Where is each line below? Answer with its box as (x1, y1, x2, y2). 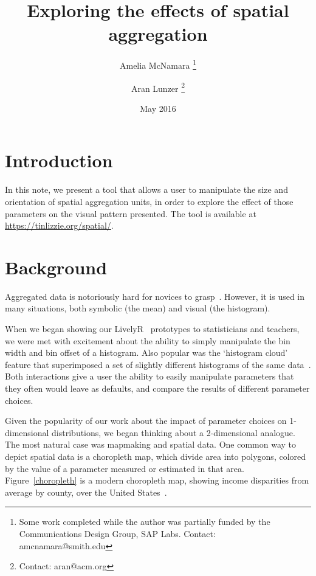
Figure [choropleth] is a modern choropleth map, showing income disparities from (5, 474, 309, 487)
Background (5, 254, 108, 279)
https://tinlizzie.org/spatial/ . (5, 219, 114, 232)
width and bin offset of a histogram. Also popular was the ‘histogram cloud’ (5, 346, 288, 359)
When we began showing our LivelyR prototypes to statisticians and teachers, (5, 322, 300, 335)
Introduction (5, 148, 113, 173)
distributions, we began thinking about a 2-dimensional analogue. (52, 426, 295, 439)
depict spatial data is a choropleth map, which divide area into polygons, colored (5, 449, 306, 462)
